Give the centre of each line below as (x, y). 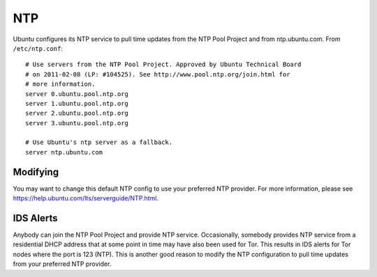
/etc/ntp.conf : (38, 48)
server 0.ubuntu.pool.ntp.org (77, 94)
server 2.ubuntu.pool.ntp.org (77, 113)
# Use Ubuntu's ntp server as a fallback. (99, 142)
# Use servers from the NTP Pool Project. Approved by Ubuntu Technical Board (163, 65)
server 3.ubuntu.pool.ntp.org (77, 123)
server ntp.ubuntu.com (64, 152)
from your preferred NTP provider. (62, 264)
